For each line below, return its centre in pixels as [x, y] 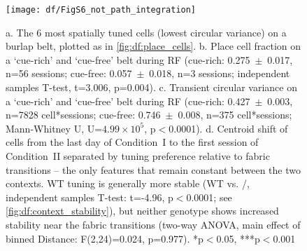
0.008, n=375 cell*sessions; [235, 115]
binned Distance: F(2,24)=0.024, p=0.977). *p [105, 238]
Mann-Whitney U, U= [54, 128]
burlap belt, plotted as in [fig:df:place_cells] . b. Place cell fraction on [153, 46]
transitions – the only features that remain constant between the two [153, 169]
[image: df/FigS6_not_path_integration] [101, 10]
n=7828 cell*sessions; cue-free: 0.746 [83, 115]
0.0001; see [209, 197]
